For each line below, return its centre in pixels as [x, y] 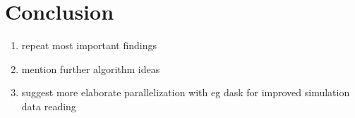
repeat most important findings [89, 45]
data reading [49, 106]
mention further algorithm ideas [91, 68]
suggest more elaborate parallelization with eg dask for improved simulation [186, 92]
